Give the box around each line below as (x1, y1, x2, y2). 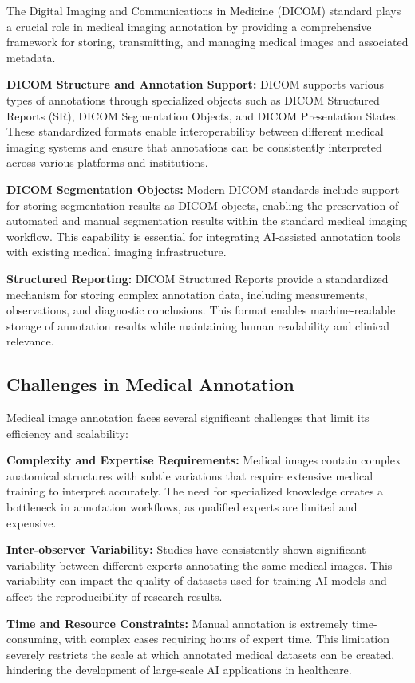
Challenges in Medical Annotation (6, 372, 294, 397)
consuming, (6, 630, 61, 647)
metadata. (6, 49, 56, 65)
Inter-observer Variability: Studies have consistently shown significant (6, 541, 366, 558)
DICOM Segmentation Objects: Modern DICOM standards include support (6, 180, 400, 197)
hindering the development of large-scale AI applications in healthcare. (6, 661, 352, 678)
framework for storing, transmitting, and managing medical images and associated (6, 34, 409, 50)
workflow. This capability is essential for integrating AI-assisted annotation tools (6, 227, 401, 244)
